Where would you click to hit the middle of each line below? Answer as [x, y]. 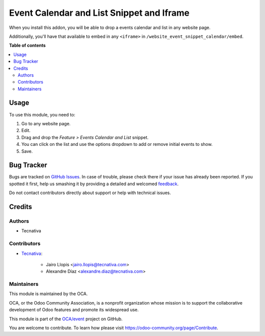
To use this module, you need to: [42, 114]
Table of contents [27, 45]
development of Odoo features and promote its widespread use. [74, 310]
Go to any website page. [46, 123]
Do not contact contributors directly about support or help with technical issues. [90, 193]
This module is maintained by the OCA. [48, 294]
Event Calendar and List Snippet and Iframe [99, 13]
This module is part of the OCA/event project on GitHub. [66, 319]
